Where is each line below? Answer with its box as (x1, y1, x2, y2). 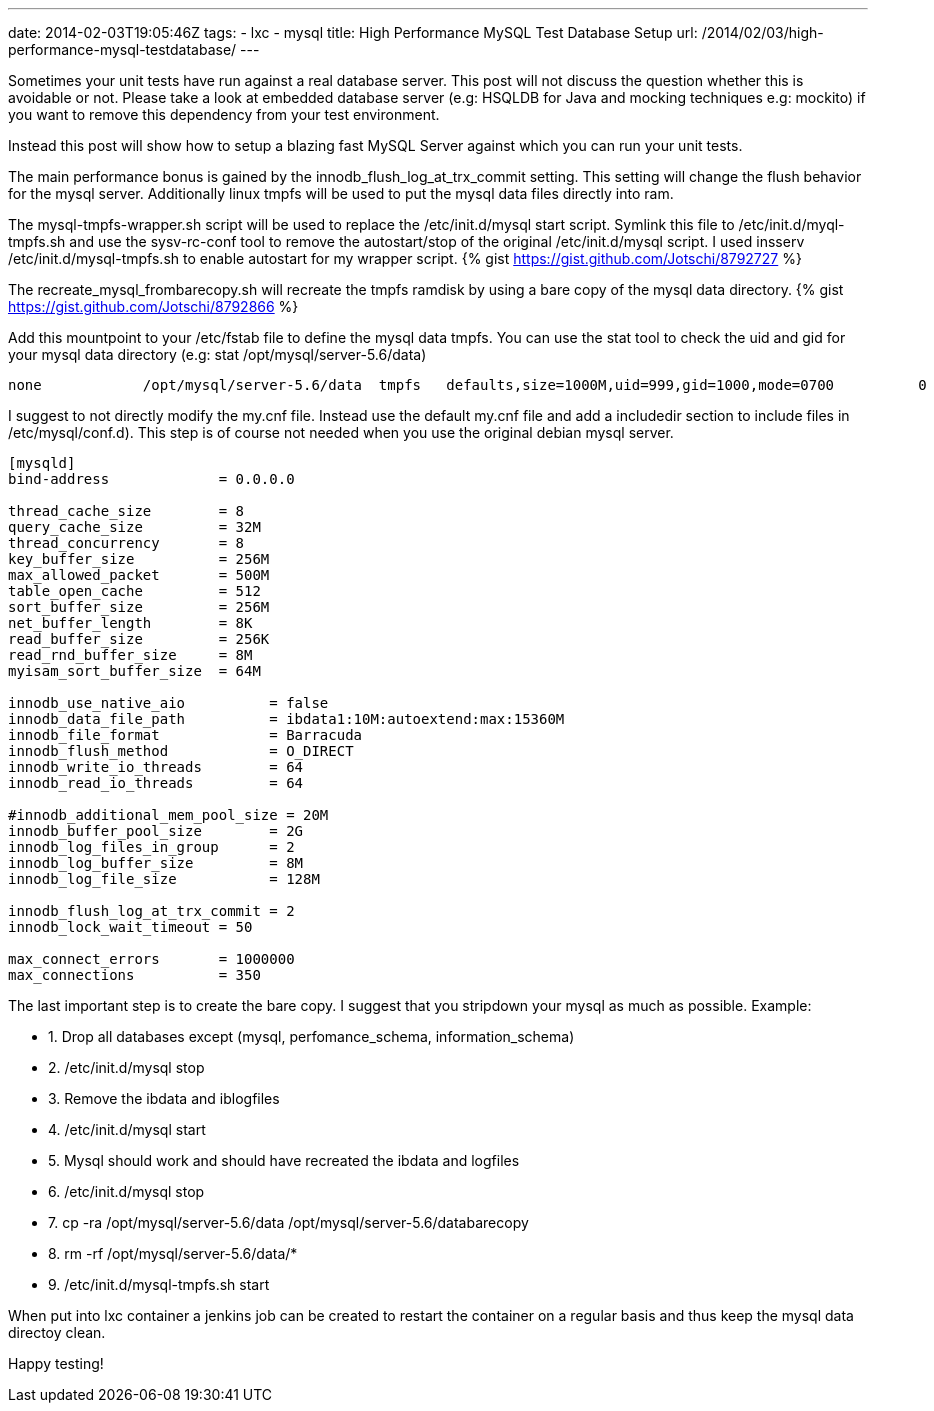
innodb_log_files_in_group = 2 (8, 839, 295, 855)
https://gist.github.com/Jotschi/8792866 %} (8, 298, 299, 315)
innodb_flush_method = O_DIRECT (8, 743, 354, 759)
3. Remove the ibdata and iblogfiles (48, 1090, 280, 1107)
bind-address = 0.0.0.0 (8, 471, 295, 487)
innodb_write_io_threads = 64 (8, 759, 304, 775)
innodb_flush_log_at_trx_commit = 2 (8, 903, 295, 919)
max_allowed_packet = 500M (8, 567, 270, 583)
